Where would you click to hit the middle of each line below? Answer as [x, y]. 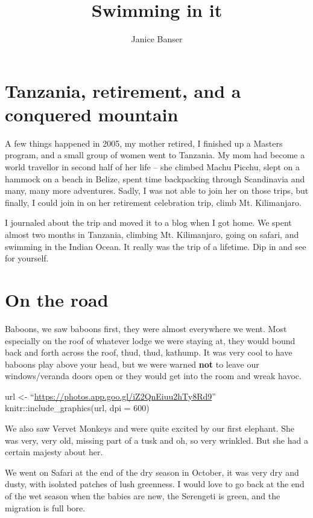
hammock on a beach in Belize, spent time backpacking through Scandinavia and [155, 178]
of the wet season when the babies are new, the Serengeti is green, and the [143, 496]
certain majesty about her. [54, 452]
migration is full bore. [45, 507]
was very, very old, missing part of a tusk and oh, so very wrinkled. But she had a [156, 440]
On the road [57, 299]
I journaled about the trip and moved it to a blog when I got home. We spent [148, 222]
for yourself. [27, 258]
